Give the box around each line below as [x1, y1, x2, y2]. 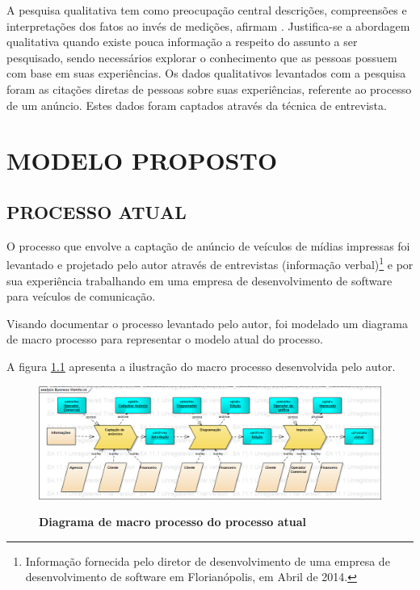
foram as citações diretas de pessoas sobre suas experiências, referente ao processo [6, 80, 412, 97]
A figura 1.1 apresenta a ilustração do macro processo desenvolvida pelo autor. [6, 357, 396, 374]
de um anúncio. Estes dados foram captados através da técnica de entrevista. [6, 96, 387, 113]
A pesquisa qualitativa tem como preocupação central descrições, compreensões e [6, 2, 407, 18]
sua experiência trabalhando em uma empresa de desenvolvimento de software [6, 272, 393, 289]
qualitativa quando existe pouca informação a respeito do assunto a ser [6, 33, 358, 50]
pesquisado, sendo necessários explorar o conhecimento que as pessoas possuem [6, 48, 397, 65]
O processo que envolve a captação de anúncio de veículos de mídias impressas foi [6, 237, 410, 254]
